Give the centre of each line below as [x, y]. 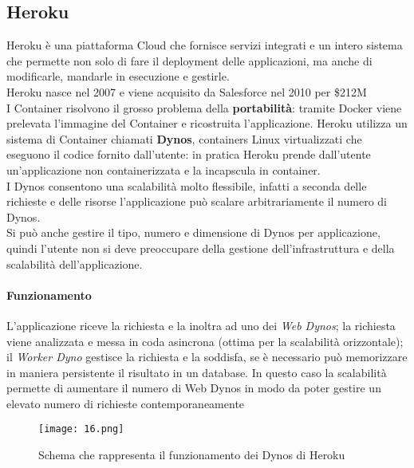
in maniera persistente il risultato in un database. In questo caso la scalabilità [197, 372]
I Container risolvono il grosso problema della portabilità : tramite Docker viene [204, 107]
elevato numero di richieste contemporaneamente [126, 403]
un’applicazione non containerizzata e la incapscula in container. [164, 169]
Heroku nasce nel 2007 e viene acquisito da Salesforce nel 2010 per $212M [187, 91]
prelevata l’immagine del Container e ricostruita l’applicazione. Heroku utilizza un [207, 123]
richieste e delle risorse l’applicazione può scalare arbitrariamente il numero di [197, 201]
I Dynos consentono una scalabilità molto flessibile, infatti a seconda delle [187, 185]
